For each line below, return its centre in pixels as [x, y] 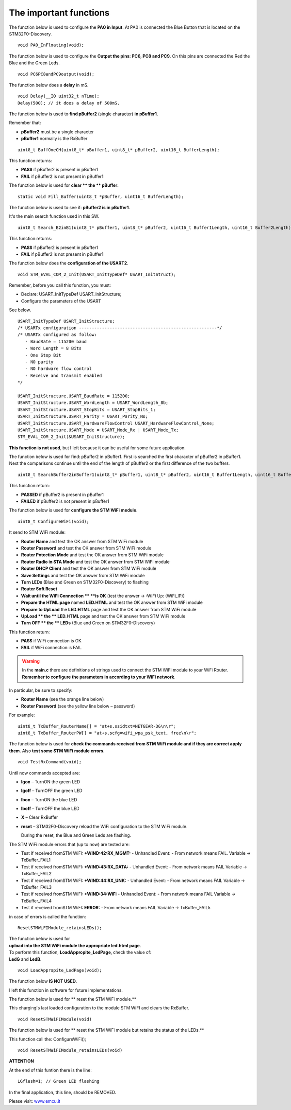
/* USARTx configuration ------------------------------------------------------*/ [120, 328]
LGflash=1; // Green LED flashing [58, 1081]
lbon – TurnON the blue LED [49, 799]
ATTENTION [21, 1061]
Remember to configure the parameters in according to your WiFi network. [99, 677]
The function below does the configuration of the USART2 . [69, 263]
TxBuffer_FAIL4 [36, 901]
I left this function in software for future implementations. [66, 990]
